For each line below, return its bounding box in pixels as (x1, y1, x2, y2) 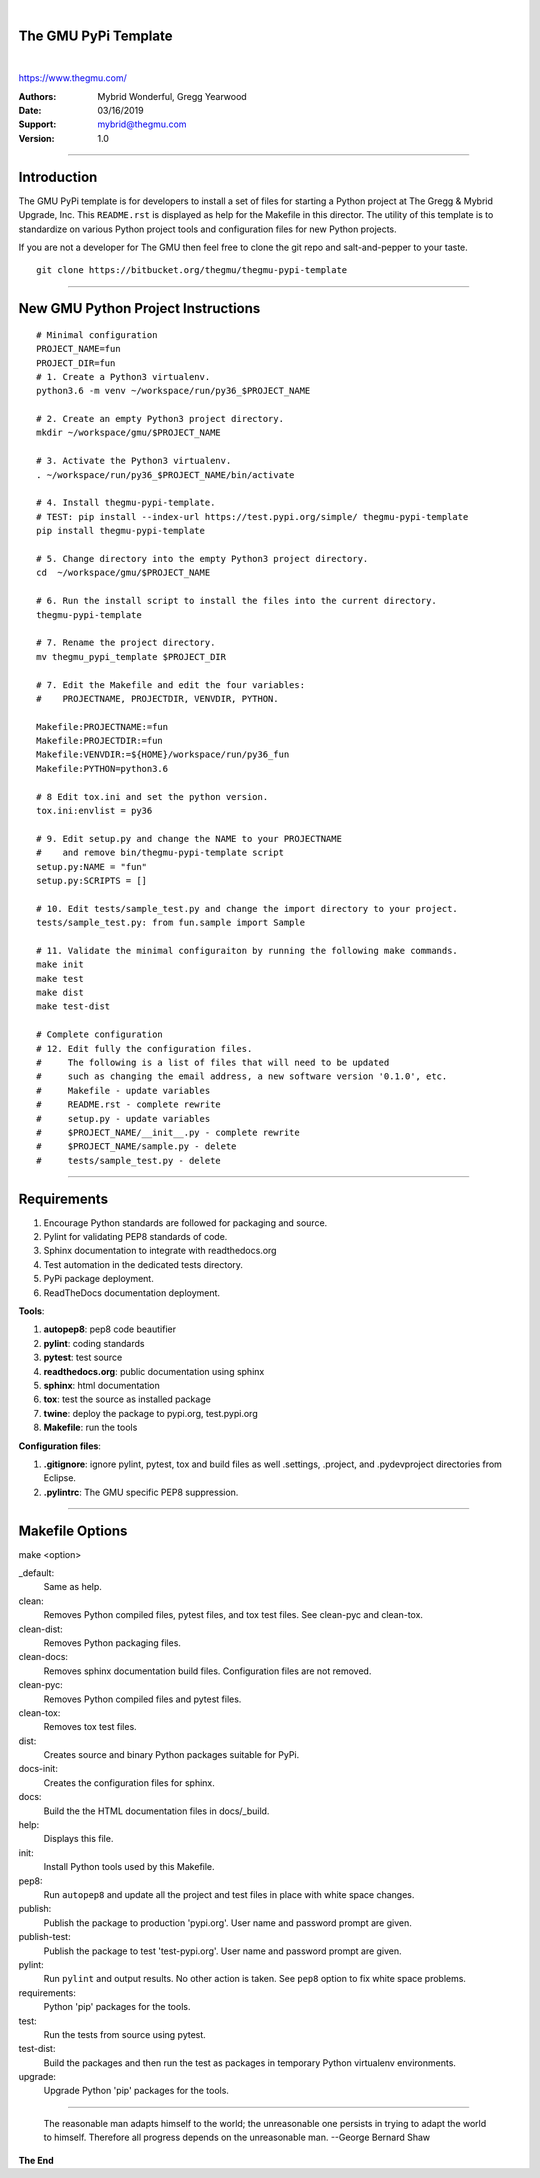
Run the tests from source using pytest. (43, 2028, 207, 2040)
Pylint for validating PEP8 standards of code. (43, 1231, 228, 1243)
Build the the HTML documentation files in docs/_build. (43, 1805, 270, 1817)
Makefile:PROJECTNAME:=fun (36, 721, 169, 732)
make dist (36, 987, 84, 999)
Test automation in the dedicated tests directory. (43, 1258, 244, 1270)
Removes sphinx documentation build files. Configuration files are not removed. (43, 1665, 372, 1677)
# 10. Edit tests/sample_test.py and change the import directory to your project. (36, 903, 459, 914)
